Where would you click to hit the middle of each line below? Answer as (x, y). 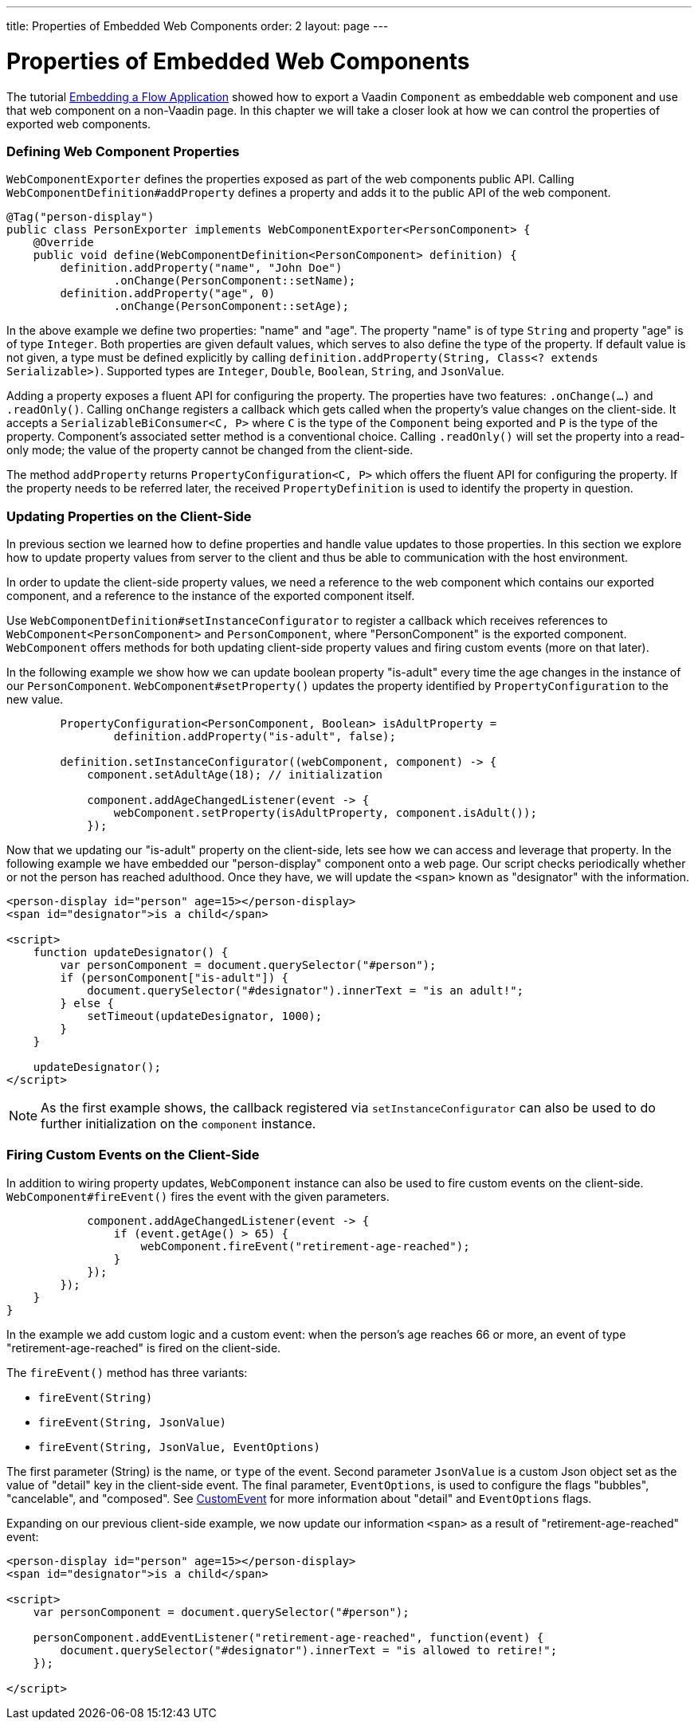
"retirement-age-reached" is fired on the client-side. (144, 1347)
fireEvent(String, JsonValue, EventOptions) (180, 1447)
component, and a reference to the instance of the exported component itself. (211, 596)
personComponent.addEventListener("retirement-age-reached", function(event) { (288, 1637)
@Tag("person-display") (80, 217)
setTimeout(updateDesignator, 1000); (205, 1016)
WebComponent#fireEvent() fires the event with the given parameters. (198, 1196)
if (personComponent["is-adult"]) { (174, 978)
